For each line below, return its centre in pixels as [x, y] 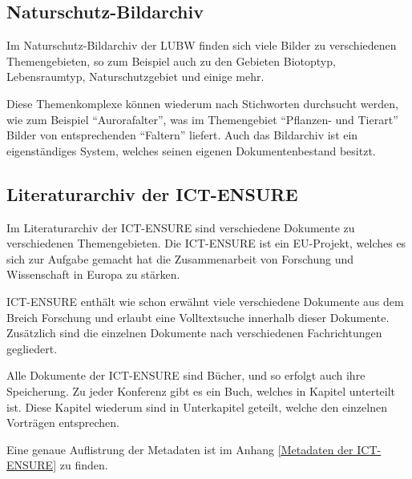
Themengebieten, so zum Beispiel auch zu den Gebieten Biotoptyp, [171, 60]
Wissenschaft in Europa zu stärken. [93, 274]
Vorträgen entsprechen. [63, 423]
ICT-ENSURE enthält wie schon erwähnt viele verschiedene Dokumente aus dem [205, 301]
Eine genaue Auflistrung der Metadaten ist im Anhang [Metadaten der [180, 449]
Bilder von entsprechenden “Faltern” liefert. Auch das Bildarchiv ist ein [182, 135]
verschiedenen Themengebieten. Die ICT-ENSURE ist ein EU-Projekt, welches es [206, 243]
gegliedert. [32, 348]
